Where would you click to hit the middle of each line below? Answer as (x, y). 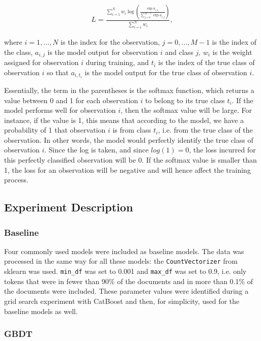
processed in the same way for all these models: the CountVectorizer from (121, 261)
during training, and (117, 62)
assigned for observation (41, 62)
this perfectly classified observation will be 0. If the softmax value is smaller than (130, 160)
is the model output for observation (103, 52)
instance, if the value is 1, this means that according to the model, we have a (124, 120)
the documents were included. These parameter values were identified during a (126, 291)
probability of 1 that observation (55, 130)
